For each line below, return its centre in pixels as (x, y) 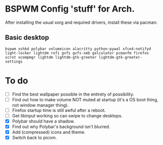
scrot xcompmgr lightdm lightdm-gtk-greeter (51, 57)
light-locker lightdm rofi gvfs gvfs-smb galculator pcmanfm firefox (77, 53)
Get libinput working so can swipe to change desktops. (67, 115)
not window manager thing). (40, 105)
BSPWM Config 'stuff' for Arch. (70, 9)
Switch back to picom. (34, 138)
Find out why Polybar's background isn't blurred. (61, 127)
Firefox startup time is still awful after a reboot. (59, 110)
